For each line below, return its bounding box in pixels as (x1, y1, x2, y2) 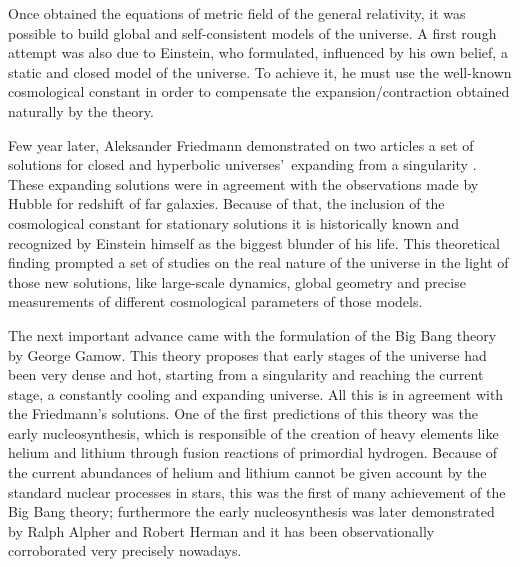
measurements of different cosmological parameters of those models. (8, 291, 423, 312)
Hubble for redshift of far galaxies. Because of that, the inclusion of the (8, 193, 445, 214)
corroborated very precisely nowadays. (8, 540, 242, 561)
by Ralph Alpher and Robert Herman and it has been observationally (8, 520, 435, 541)
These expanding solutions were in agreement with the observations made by (8, 173, 479, 194)
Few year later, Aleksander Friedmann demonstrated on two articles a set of (8, 134, 474, 155)
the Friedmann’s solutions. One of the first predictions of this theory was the (8, 403, 478, 424)
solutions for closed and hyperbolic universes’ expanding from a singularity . (8, 154, 477, 175)
